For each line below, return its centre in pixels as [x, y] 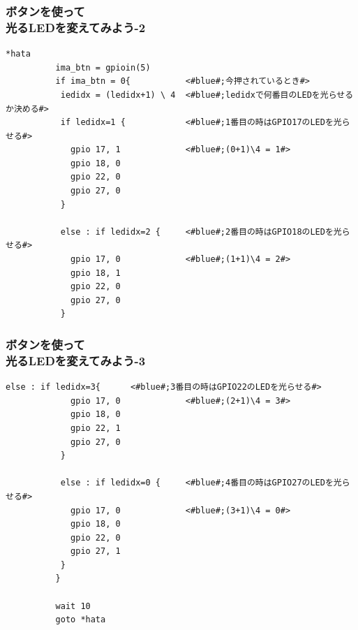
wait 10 [73, 606]
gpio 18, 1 [96, 273]
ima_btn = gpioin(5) [103, 67]
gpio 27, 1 [96, 551]
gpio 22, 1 [96, 428]
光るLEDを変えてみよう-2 [76, 27]
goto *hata [81, 620]
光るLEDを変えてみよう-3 [76, 360]
